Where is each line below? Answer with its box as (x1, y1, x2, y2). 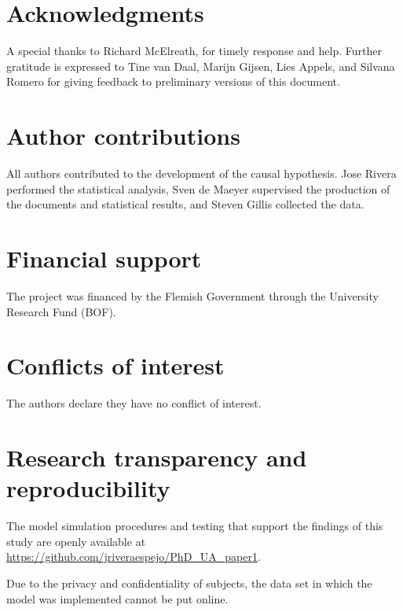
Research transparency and (6, 441, 307, 474)
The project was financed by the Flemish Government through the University (6, 287, 379, 304)
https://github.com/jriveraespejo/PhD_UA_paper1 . (6, 548, 261, 565)
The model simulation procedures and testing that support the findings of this (6, 518, 383, 534)
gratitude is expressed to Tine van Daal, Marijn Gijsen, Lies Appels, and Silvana (6, 57, 395, 74)
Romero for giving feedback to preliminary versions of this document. (6, 73, 340, 90)
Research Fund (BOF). (6, 303, 116, 319)
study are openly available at (6, 533, 146, 549)
